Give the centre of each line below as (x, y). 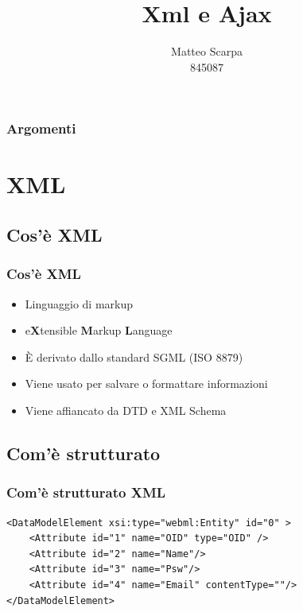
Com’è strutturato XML (86, 492)
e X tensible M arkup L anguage (99, 330)
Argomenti (41, 128)
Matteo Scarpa (207, 51)
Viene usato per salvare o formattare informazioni (146, 383)
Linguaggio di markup (79, 303)
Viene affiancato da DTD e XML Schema (126, 410)
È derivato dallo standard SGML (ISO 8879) (134, 356)
